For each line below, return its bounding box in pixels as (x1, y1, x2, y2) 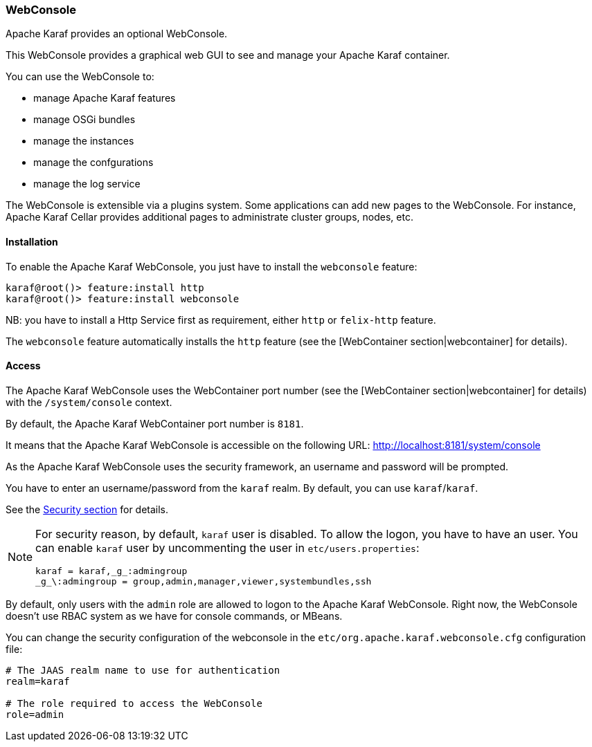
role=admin (6, 708, 64, 720)
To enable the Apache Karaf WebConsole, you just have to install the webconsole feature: (6, 260, 418, 273)
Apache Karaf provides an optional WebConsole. (6, 28, 228, 40)
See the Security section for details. (6, 503, 169, 515)
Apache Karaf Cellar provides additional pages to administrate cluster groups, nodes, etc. (6, 211, 413, 223)
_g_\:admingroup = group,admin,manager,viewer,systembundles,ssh (35, 575, 372, 587)
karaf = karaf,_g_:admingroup (35, 565, 188, 576)
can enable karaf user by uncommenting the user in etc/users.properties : (35, 540, 420, 555)
